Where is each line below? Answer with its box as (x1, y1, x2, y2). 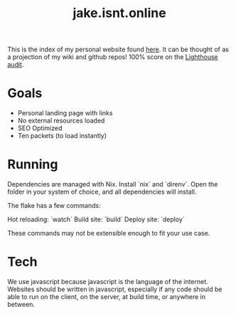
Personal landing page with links (17, 109, 113, 117)
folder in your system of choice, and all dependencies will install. (7, 187, 197, 197)
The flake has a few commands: (7, 202, 101, 210)
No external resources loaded (17, 116, 105, 125)
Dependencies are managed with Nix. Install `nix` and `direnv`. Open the (7, 180, 218, 189)
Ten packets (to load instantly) (17, 132, 107, 140)
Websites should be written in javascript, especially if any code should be (7, 285, 222, 293)
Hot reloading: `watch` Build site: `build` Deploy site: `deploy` (7, 215, 185, 224)
